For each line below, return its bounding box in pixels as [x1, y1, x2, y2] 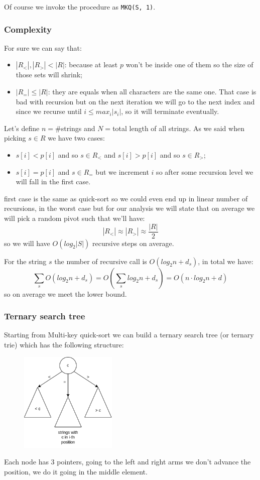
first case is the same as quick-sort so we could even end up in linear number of [4, 193, 248, 203]
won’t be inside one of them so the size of [125, 59, 253, 70]
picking [4, 133, 26, 143]
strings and [61, 123, 95, 133]
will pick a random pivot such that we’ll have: [4, 213, 145, 223]
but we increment [95, 166, 149, 177]
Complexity [4, 23, 52, 35]
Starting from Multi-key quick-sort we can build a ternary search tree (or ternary [4, 329, 254, 340]
